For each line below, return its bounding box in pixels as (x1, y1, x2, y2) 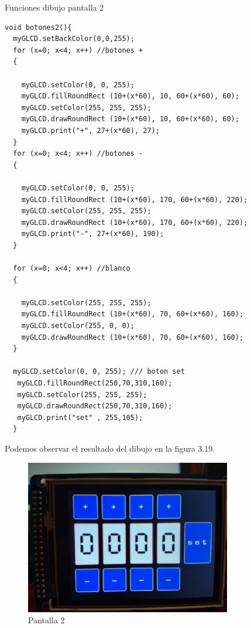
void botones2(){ (5, 23, 72, 32)
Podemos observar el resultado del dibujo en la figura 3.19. (5, 442, 215, 454)
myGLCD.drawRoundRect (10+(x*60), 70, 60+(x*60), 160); (21, 333, 244, 342)
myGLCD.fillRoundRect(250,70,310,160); (17, 379, 173, 387)
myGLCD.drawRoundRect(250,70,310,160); (17, 402, 173, 411)
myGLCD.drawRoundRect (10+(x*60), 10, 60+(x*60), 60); (21, 115, 239, 124)
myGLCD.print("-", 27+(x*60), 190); (21, 230, 164, 238)
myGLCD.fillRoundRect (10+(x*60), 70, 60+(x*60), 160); (21, 310, 244, 319)
